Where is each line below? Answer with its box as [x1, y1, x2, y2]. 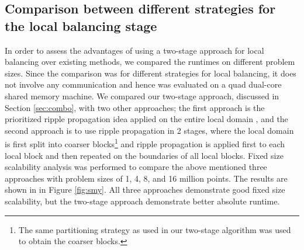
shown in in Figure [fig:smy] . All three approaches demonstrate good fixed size [5, 183, 285, 196]
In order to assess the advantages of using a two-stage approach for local [5, 44, 264, 56]
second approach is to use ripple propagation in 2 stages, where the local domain [5, 124, 294, 136]
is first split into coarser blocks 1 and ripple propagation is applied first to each [5, 136, 285, 150]
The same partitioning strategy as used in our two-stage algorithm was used [18, 223, 291, 235]
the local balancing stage [5, 16, 157, 34]
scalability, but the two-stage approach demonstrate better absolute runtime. [5, 195, 280, 207]
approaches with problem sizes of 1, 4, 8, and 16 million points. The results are [5, 172, 288, 184]
